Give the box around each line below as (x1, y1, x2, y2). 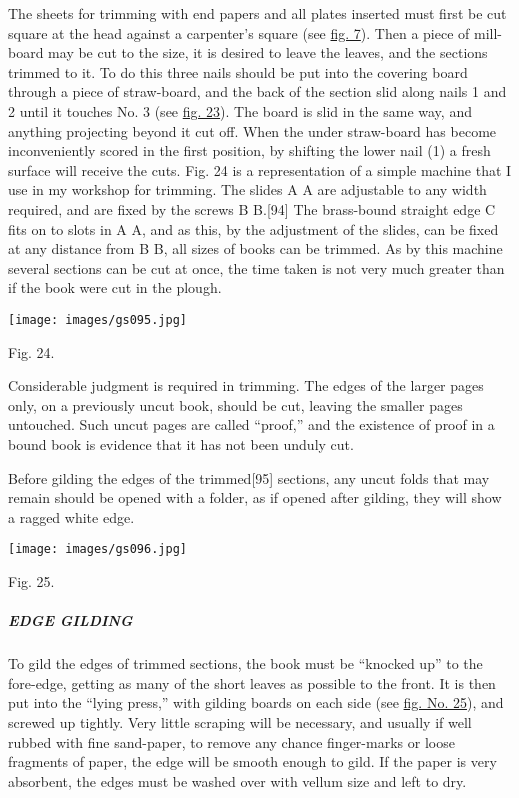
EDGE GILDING (8, 610, 133, 631)
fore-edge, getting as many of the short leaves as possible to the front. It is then (8, 672, 496, 693)
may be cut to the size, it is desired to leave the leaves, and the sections (48, 42, 488, 63)
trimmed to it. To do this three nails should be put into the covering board (8, 61, 468, 82)
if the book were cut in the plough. (8, 277, 222, 298)
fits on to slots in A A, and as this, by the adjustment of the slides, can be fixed (8, 218, 499, 239)
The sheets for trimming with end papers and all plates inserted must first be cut (8, 3, 507, 23)
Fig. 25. (8, 570, 55, 591)
